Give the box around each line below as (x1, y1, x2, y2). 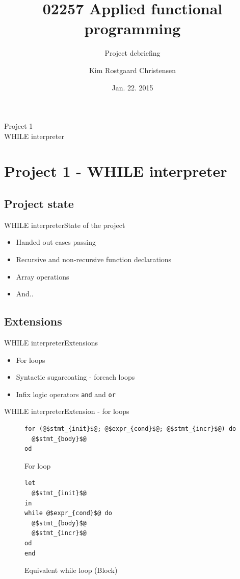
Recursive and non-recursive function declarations (16, 254, 172, 265)
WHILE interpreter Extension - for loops (4, 406, 129, 416)
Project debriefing (104, 48, 161, 58)
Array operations (16, 271, 69, 282)
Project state (4, 196, 74, 212)
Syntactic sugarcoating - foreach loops (16, 372, 135, 382)
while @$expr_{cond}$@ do (24, 509, 112, 517)
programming (84, 18, 181, 39)
